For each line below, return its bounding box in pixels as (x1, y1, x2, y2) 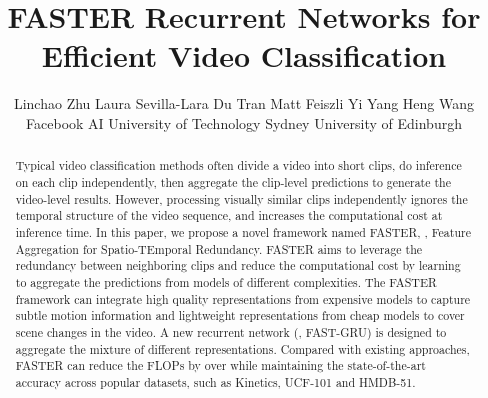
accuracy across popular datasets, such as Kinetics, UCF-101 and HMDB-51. (15, 373, 416, 390)
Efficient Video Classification (41, 35, 447, 76)
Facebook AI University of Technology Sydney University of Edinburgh (26, 112, 462, 133)
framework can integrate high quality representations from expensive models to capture (15, 290, 471, 307)
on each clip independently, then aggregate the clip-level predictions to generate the (15, 173, 451, 190)
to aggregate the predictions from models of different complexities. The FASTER (15, 273, 437, 290)
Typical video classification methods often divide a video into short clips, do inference (15, 157, 462, 174)
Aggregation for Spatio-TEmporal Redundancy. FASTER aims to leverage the (15, 240, 423, 257)
